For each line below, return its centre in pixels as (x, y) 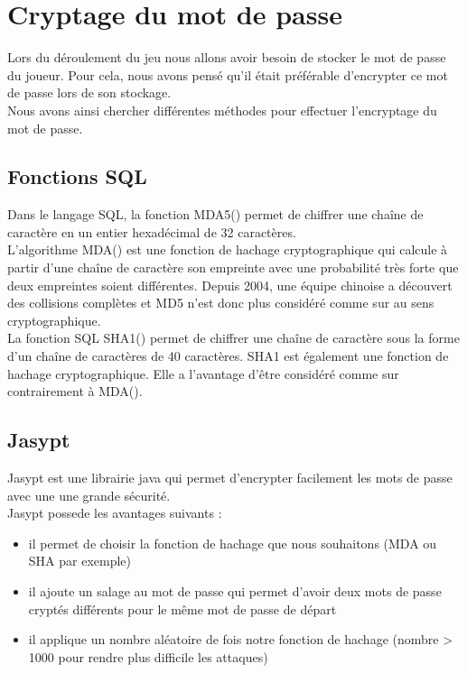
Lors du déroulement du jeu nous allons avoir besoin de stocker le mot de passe (227, 57)
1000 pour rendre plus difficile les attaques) (148, 656)
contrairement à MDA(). (75, 391)
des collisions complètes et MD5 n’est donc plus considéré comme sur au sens (221, 303)
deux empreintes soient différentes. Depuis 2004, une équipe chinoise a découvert (230, 285)
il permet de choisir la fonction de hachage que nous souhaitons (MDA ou (233, 543)
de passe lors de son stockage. (89, 92)
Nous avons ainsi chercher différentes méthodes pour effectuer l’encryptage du (222, 110)
